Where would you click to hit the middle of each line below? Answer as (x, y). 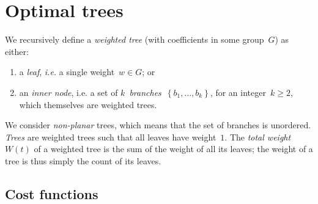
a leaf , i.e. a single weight (67, 72)
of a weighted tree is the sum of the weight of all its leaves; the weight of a (173, 149)
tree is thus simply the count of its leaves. (83, 160)
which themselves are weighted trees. (88, 104)
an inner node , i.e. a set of (68, 92)
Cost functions (52, 193)
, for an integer (238, 92)
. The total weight (258, 137)
